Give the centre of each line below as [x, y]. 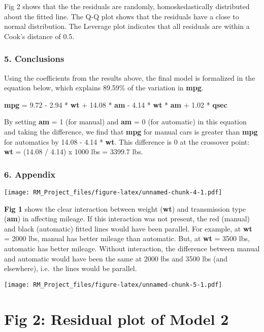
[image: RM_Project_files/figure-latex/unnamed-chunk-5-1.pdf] [113, 285]
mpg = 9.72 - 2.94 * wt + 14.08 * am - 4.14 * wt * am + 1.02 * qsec [116, 104]
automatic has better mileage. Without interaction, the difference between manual [132, 248]
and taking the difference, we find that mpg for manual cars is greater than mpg [131, 131]
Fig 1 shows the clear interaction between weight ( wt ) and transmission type [125, 208]
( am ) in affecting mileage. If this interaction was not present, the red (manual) [127, 219]
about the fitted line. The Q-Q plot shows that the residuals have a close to [122, 16]
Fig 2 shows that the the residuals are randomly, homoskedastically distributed [127, 6]
